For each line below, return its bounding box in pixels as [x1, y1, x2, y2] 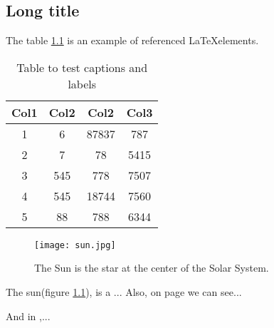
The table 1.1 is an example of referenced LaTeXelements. [6, 33, 259, 48]
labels [68, 75, 97, 92]
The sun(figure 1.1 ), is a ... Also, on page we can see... [6, 285, 242, 299]
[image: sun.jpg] [34, 240, 116, 250]
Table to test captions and [16, 58, 148, 76]
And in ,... [6, 308, 51, 323]
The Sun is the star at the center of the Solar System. [34, 260, 269, 275]
